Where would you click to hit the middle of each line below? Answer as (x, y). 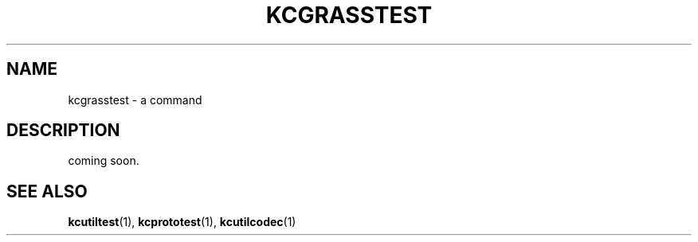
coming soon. (104, 161)
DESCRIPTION (63, 131)
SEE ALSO (47, 191)
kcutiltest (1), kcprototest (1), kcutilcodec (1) (182, 222)
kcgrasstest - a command (135, 100)
